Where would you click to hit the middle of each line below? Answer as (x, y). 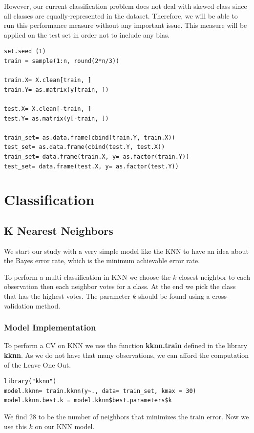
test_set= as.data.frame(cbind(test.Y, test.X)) (85, 147)
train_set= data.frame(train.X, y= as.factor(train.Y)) (97, 156)
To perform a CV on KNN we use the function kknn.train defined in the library (126, 345)
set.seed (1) (25, 52)
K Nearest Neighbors (59, 230)
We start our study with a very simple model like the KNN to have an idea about (126, 251)
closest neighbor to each (214, 277)
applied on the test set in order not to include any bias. (87, 34)
